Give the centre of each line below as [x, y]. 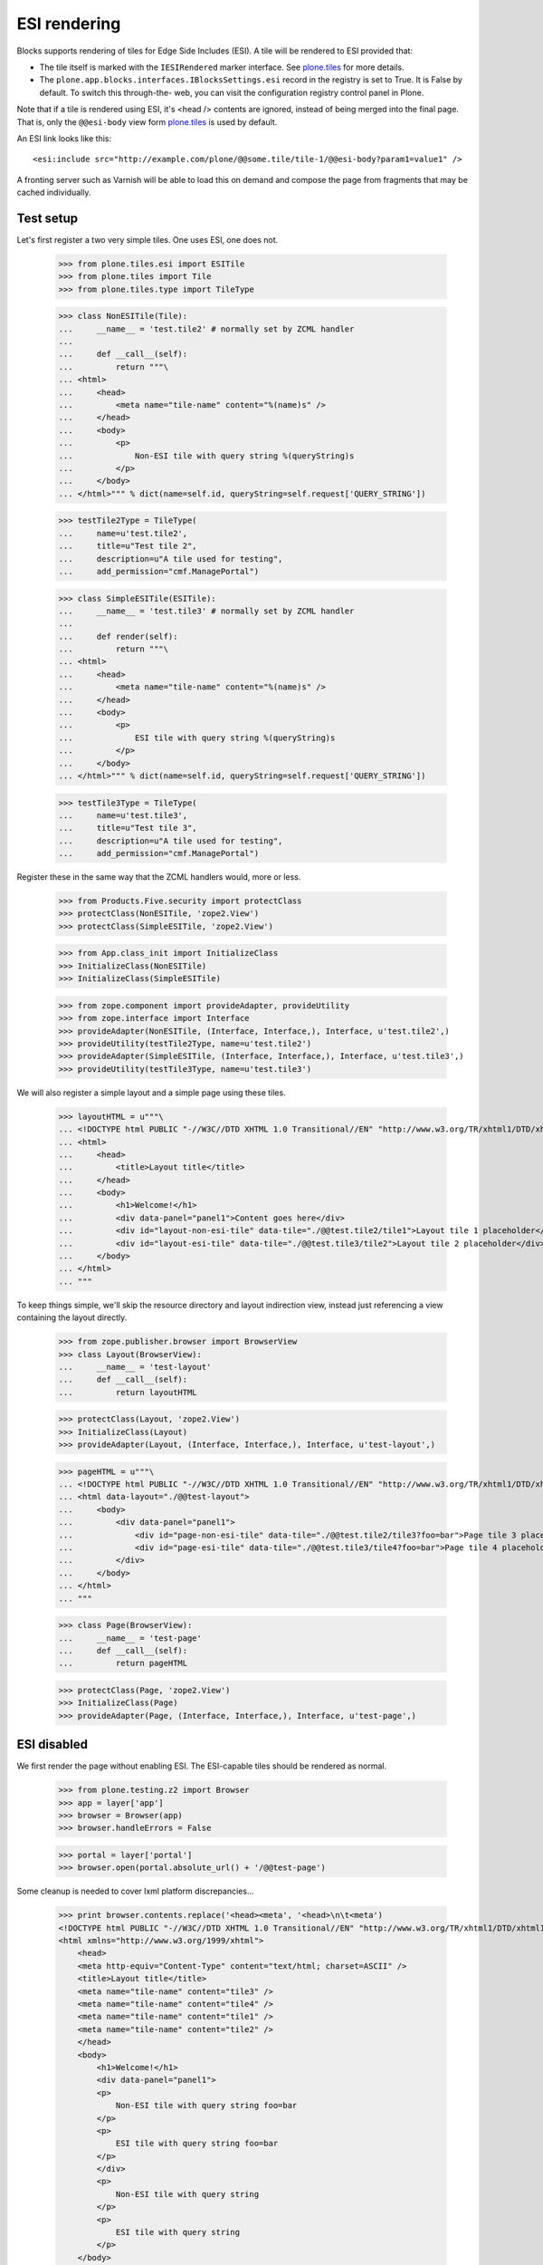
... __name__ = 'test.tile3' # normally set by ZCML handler [206, 611]
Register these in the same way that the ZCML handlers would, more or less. [159, 877]
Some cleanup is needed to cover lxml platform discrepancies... [135, 1891]
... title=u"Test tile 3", [128, 828]
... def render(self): [118, 636]
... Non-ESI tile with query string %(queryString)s [206, 456]
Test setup [48, 218]
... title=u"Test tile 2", [128, 546]
